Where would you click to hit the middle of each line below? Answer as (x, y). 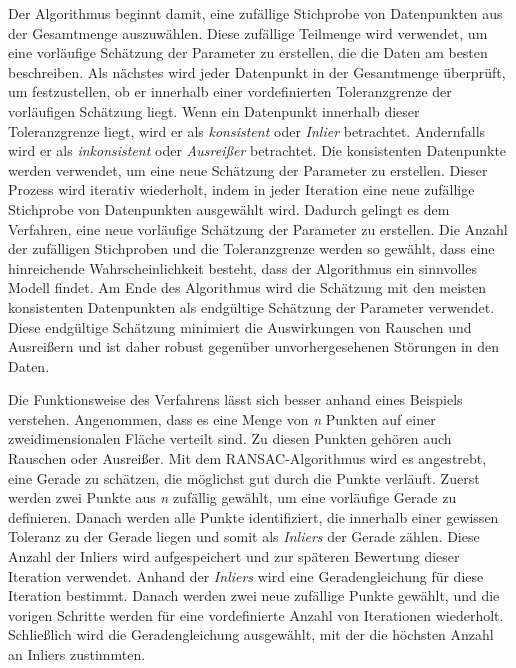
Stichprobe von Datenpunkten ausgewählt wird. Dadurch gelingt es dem (229, 208)
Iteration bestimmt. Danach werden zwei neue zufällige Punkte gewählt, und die (254, 595)
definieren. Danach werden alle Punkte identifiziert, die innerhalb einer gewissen (253, 516)
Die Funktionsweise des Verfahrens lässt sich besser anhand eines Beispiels (235, 399)
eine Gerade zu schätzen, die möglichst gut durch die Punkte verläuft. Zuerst (244, 477)
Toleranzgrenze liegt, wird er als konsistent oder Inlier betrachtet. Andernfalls (247, 130)
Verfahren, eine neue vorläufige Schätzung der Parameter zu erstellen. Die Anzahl (258, 228)
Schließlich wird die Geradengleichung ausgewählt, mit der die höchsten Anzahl (251, 634)
